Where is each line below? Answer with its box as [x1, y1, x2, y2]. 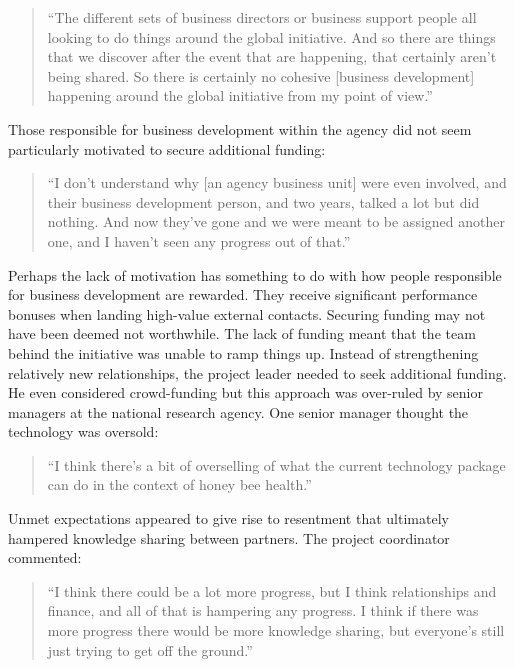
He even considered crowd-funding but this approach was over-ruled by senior [8, 382, 483, 403]
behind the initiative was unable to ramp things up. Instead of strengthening [8, 342, 479, 363]
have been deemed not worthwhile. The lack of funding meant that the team [8, 323, 476, 344]
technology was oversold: [8, 421, 159, 442]
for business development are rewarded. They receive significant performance [8, 284, 478, 305]
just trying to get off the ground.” [47, 639, 253, 660]
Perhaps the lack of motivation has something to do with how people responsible [8, 264, 502, 285]
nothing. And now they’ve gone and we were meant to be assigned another [47, 211, 505, 232]
